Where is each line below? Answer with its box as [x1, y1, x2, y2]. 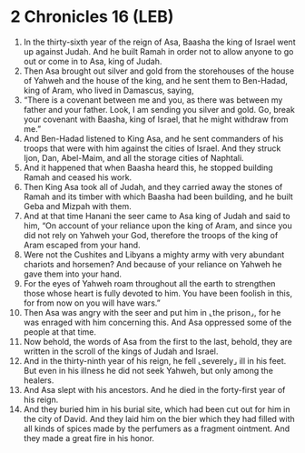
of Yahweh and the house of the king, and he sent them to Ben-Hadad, [23, 75, 289, 86]
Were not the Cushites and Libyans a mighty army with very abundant [23, 248, 285, 260]
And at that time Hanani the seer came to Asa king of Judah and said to [23, 210, 290, 221]
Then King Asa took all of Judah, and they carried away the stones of [23, 181, 283, 192]
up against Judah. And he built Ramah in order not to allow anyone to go [23, 45, 294, 56]
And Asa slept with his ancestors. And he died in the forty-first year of [23, 384, 286, 395]
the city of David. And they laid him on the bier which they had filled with [23, 413, 296, 424]
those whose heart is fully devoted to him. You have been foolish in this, [23, 287, 293, 298]
